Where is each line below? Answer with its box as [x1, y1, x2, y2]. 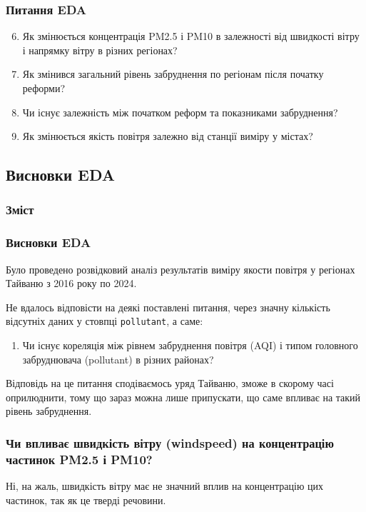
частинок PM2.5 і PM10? [6, 450, 153, 468]
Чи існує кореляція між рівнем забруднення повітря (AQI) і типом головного [22, 338, 358, 353]
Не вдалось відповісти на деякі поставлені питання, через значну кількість [6, 299, 330, 314]
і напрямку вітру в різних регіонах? [22, 42, 178, 57]
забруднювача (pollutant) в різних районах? [22, 351, 214, 366]
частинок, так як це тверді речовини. [6, 492, 166, 507]
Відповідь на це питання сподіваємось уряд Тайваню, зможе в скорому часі [6, 376, 334, 391]
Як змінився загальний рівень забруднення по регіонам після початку [22, 66, 324, 81]
